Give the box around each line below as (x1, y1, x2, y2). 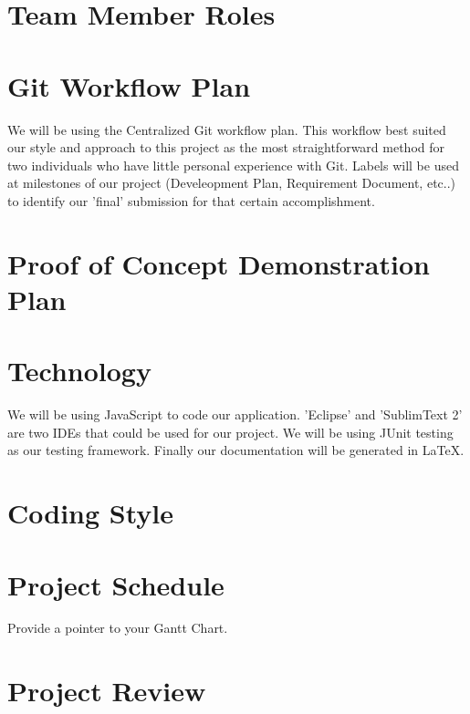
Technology (7, 352, 151, 389)
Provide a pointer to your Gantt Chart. (7, 618, 228, 637)
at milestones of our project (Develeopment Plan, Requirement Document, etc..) (7, 173, 456, 192)
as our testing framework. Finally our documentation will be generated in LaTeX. (7, 440, 465, 460)
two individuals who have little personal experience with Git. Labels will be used (7, 155, 459, 174)
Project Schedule (7, 565, 225, 603)
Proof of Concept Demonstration (7, 244, 430, 282)
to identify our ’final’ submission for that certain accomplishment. (7, 191, 375, 210)
